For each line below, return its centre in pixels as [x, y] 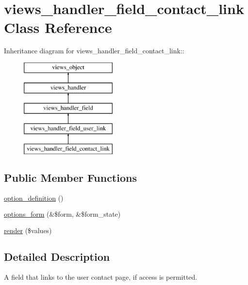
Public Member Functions [70, 177]
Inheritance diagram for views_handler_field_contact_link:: [94, 51]
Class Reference [58, 27]
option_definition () [34, 198]
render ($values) [28, 230]
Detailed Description [57, 256]
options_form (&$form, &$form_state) [62, 214]
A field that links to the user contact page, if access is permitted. [101, 277]
